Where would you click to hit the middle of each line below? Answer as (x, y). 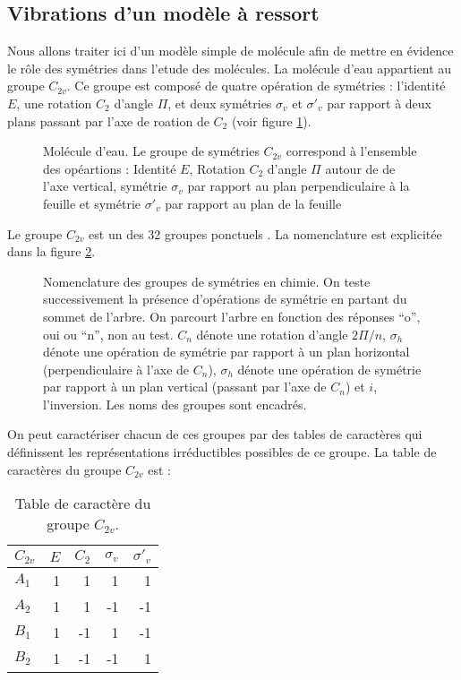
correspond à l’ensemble (351, 151)
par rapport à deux (379, 103)
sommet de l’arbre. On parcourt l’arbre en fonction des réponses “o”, (232, 316)
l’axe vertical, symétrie (105, 186)
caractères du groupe (64, 469)
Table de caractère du (83, 504)
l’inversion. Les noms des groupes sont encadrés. (175, 404)
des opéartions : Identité (110, 168)
